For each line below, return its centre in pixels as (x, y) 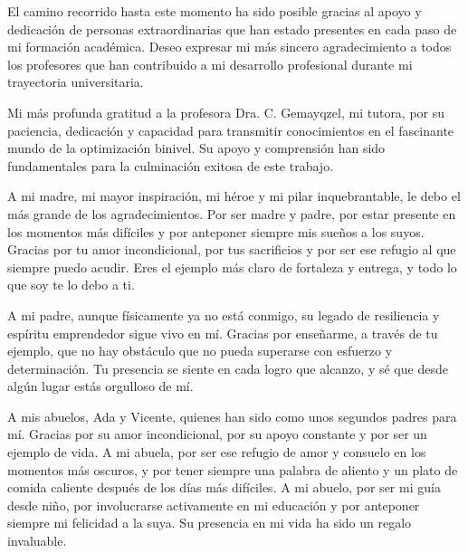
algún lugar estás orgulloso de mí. (100, 386)
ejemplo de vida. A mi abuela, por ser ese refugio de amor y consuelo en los (217, 452)
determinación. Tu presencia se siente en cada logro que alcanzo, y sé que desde (228, 368)
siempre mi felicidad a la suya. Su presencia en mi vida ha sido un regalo (210, 523)
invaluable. (37, 541)
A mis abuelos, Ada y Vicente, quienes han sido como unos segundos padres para (232, 416)
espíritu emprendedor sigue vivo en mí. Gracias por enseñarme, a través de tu (223, 333)
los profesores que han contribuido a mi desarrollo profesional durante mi (210, 64)
